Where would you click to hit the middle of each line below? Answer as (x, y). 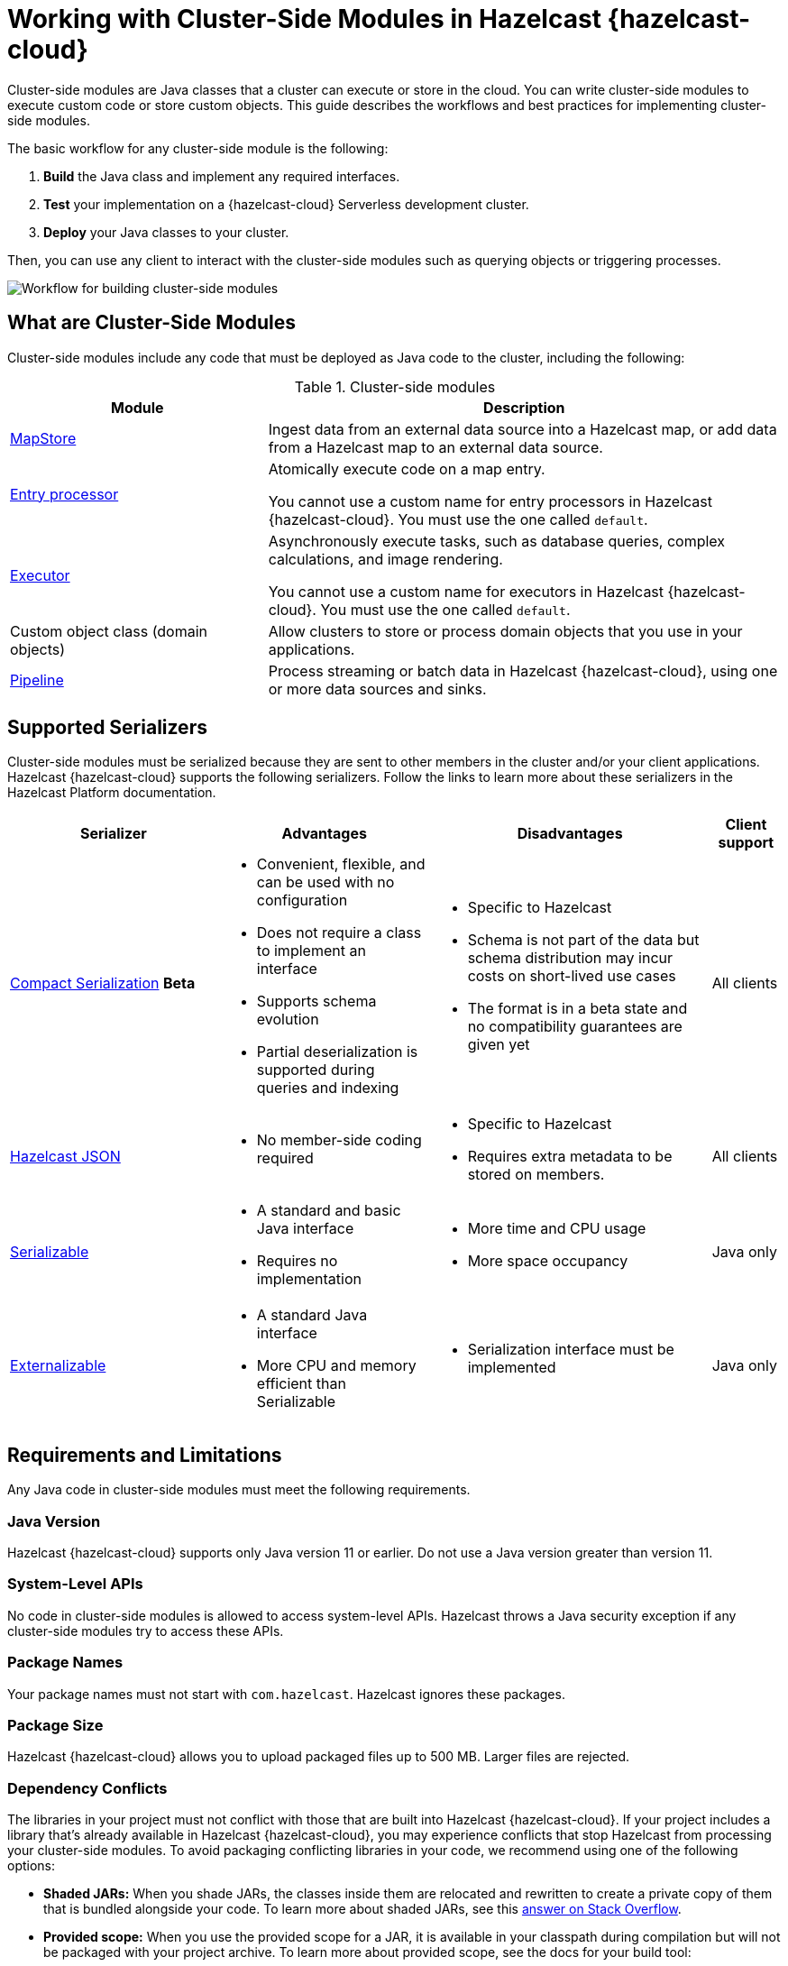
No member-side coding (339, 1140)
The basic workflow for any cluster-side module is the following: (198, 148)
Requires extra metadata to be (570, 1157)
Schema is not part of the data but (583, 940)
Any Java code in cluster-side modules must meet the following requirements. (239, 1490)
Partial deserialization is (337, 1052)
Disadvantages (570, 834)
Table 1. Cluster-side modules (395, 386)
